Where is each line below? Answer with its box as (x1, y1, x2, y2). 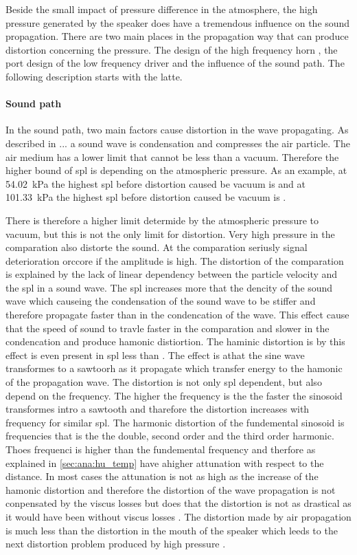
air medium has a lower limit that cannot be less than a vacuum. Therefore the (5, 149, 339, 164)
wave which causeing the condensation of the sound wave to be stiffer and (5, 294, 316, 308)
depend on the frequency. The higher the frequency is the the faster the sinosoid (5, 388, 343, 402)
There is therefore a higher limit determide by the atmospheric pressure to (5, 213, 319, 227)
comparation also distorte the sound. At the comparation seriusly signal (5, 240, 308, 254)
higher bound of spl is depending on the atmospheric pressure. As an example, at (5, 163, 347, 177)
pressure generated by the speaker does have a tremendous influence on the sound (5, 15, 350, 30)
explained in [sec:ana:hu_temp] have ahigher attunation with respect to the (5, 455, 324, 470)
